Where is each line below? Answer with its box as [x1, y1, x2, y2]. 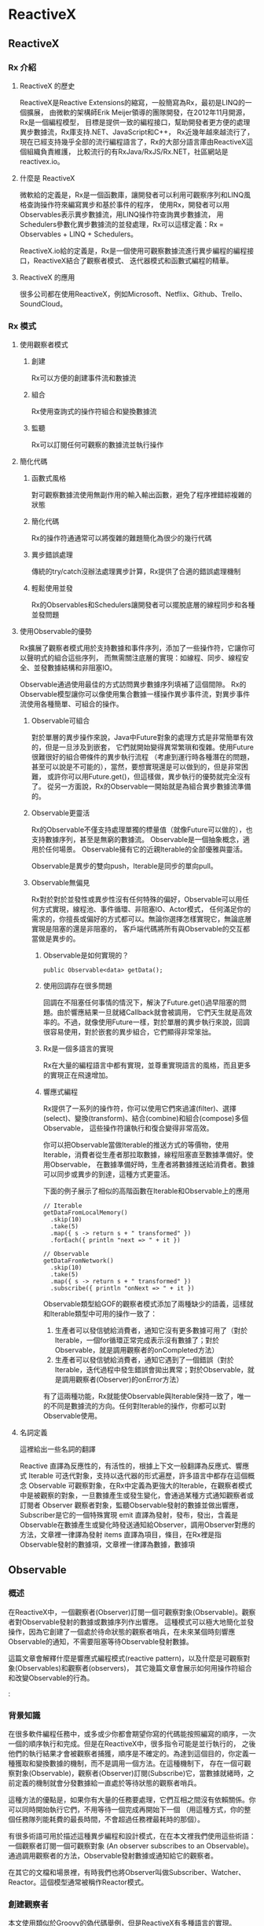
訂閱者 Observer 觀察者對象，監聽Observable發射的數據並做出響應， [19, 1500, 244, 1510]
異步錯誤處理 [31, 550, 73, 559]
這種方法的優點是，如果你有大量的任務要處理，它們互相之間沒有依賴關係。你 [8, 1795, 256, 1804]
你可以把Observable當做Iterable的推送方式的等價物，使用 [42, 1141, 229, 1150]
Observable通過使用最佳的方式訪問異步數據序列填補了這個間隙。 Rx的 [19, 679, 247, 689]
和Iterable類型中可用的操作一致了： [42, 1309, 158, 1319]
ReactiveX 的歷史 [19, 81, 75, 90]
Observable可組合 [31, 716, 90, 726]
